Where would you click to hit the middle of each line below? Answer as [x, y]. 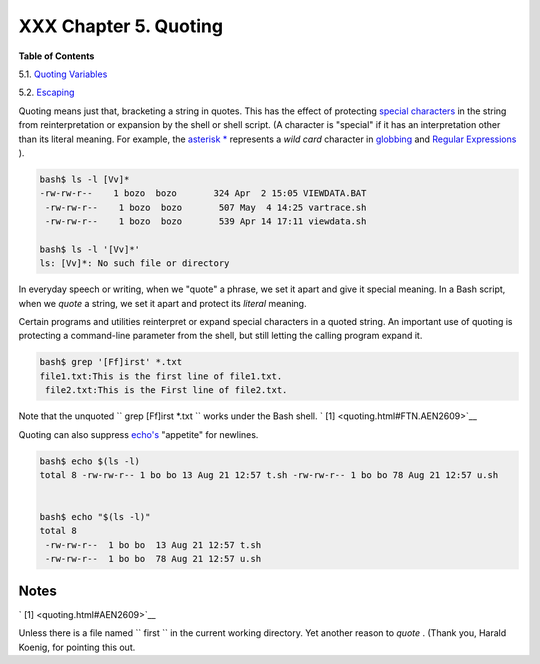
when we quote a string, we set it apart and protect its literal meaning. [162, 303]
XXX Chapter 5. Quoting [121, 26]
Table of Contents [56, 56]
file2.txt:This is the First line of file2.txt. [166, 390]
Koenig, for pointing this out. [77, 647]
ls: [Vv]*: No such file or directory [134, 263]
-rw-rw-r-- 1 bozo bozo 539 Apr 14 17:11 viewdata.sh [206, 221]
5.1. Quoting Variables [63, 74]
